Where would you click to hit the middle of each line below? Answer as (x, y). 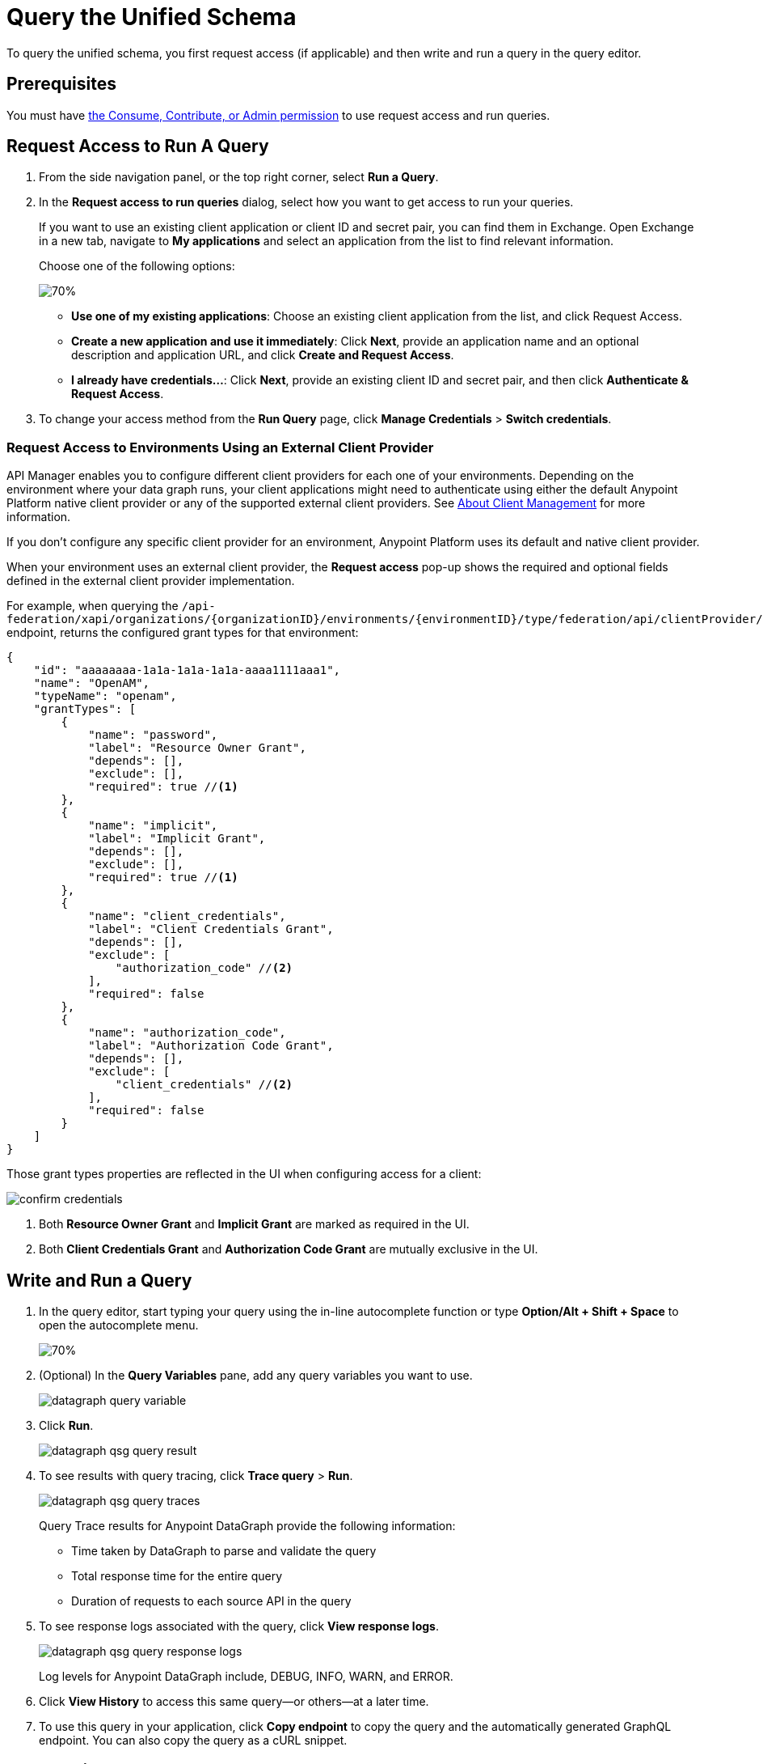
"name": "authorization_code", (187, 1033)
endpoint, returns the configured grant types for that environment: (183, 633)
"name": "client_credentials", (187, 916)
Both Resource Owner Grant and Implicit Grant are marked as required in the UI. (254, 1224)
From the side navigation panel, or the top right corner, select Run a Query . (239, 177)
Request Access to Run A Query (138, 146)
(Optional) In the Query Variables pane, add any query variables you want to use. (256, 1376)
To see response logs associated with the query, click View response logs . (239, 1626)
